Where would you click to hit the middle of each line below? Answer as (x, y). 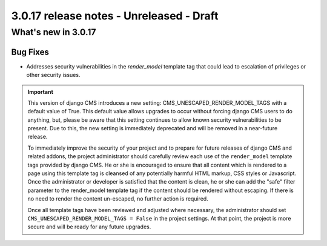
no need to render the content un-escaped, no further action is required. (118, 199)
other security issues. (53, 75)
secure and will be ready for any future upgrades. (89, 227)
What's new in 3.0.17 (54, 32)
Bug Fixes (30, 52)
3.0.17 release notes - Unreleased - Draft (115, 16)
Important (41, 91)
